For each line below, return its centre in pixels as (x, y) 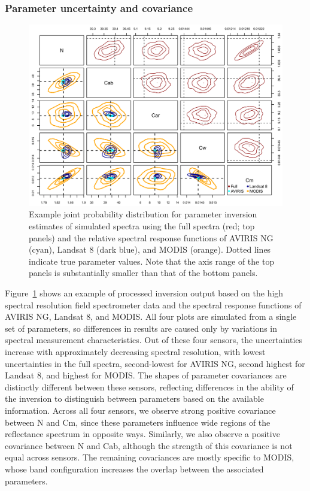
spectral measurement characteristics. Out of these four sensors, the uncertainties (154, 340)
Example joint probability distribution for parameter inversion (143, 214)
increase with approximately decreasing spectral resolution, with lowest (135, 352)
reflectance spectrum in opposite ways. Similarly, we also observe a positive (142, 434)
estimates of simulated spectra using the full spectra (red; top (142, 226)
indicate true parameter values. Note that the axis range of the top (152, 261)
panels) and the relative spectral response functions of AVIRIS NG (151, 237)
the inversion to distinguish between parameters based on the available (134, 398)
